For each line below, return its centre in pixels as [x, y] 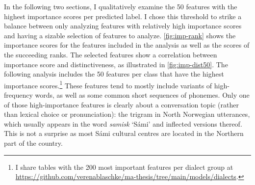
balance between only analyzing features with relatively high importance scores [123, 26]
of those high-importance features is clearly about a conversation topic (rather [121, 104]
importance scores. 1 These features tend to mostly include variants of [108, 84]
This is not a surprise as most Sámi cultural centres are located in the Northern [124, 133]
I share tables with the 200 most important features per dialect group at [124, 167]
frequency [18, 95]
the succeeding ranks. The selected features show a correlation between [111, 54]
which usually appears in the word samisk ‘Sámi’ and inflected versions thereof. [123, 123]
